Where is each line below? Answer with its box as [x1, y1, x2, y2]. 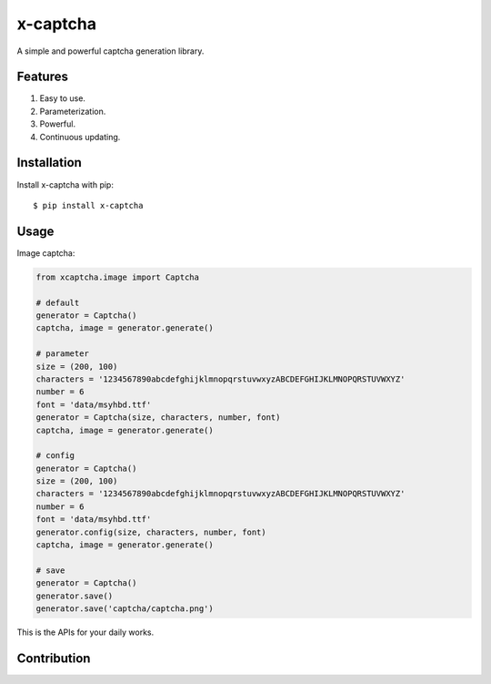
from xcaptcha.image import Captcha [35, 271, 200, 282]
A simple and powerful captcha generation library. [16, 46, 205, 56]
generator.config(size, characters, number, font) [35, 526, 267, 537]
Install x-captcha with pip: [16, 179, 114, 190]
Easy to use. [39, 93, 86, 104]
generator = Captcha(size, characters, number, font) [35, 413, 281, 423]
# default [35, 297, 80, 308]
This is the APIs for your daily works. [16, 627, 155, 638]
